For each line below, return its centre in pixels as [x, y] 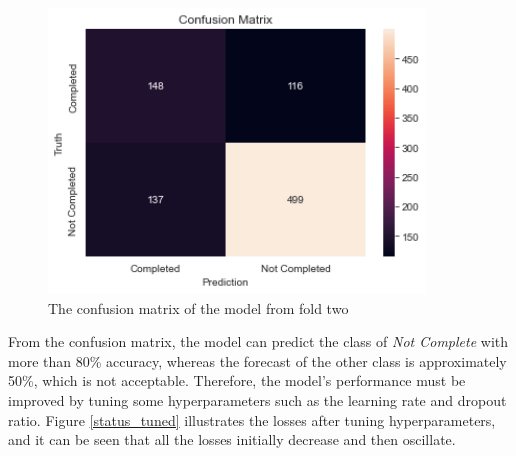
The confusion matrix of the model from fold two [198, 307]
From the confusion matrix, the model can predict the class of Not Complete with [258, 341]
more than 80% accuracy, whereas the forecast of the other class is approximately [257, 360]
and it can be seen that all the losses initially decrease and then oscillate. [232, 439]
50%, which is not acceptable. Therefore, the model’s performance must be [237, 380]
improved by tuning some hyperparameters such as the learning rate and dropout [257, 400]
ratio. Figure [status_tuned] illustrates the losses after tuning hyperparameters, [252, 419]
